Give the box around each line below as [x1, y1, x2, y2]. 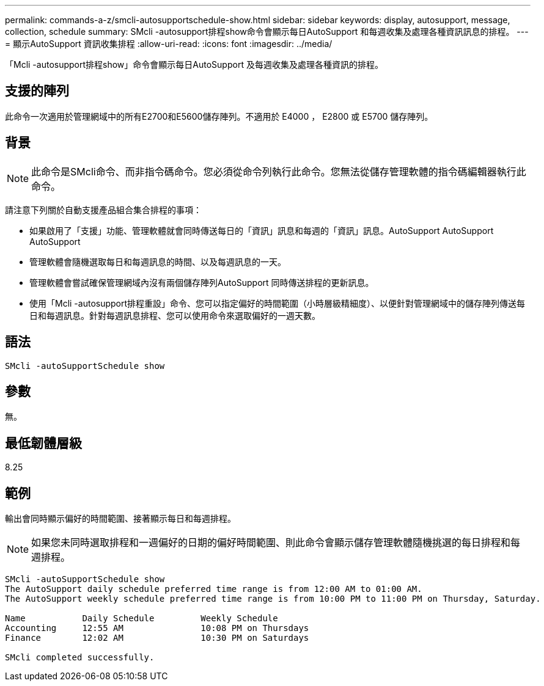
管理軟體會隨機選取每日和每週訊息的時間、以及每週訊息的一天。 [29, 256, 286, 267]
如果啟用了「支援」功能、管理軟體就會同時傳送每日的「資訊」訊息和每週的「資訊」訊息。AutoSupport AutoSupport [29, 225, 494, 236]
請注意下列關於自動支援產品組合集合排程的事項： [5, 204, 202, 215]
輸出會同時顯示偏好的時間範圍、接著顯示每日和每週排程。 [5, 513, 236, 524]
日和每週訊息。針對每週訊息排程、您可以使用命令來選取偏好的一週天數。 [29, 310, 320, 321]
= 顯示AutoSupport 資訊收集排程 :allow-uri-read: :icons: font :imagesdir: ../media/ [5, 38, 333, 49]
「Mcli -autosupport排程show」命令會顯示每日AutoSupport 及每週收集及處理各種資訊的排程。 [5, 59, 383, 70]
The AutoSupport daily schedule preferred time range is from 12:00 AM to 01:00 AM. [5, 584, 422, 594]
